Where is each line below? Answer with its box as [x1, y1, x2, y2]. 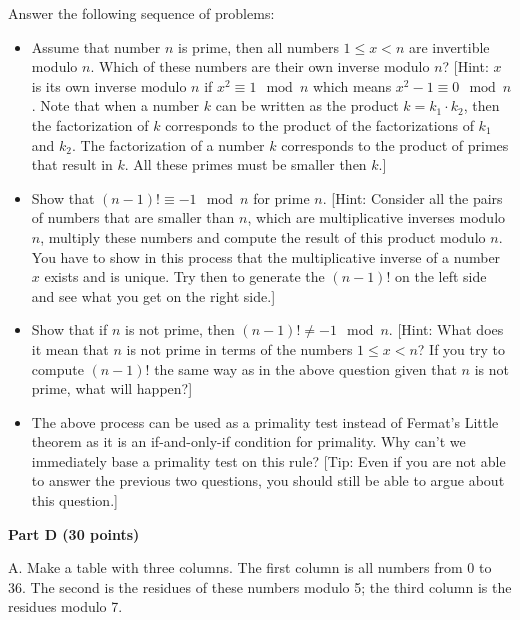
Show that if [31, 319, 108, 340]
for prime [253, 187, 310, 208]
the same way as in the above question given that [154, 358, 457, 379]
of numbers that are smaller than [31, 207, 235, 228]
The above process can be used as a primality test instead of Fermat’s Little [31, 411, 499, 432]
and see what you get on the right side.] [31, 285, 276, 306]
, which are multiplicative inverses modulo [247, 207, 506, 228]
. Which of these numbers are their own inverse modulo [90, 56, 430, 77]
